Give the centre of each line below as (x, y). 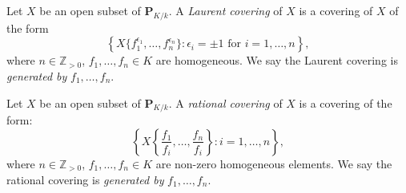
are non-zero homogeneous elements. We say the (274, 163)
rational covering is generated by (85, 179)
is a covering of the (346, 102)
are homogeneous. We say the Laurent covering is (277, 60)
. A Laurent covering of (225, 10)
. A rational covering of (225, 102)
